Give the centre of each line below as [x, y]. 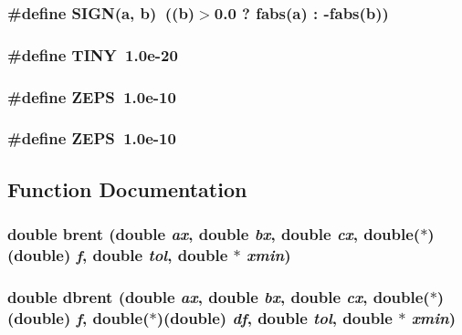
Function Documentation [127, 188]
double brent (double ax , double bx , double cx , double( [214, 234]
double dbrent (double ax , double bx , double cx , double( [219, 296]
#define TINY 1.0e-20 [93, 54]
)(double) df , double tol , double [274, 317]
